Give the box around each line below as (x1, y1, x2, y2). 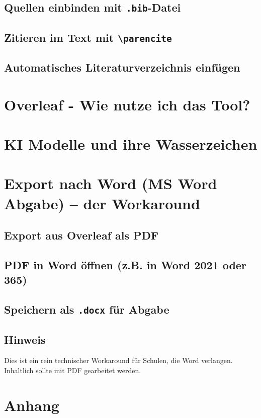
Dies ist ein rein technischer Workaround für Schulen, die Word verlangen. (4, 355, 233, 366)
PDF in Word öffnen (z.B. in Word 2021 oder (4, 257, 246, 272)
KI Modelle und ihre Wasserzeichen (4, 134, 257, 154)
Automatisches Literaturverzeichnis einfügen (4, 59, 240, 75)
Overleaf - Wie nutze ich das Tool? (4, 94, 250, 114)
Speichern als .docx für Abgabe (4, 302, 169, 317)
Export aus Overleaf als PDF (4, 227, 159, 243)
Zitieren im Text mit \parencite (4, 29, 172, 45)
